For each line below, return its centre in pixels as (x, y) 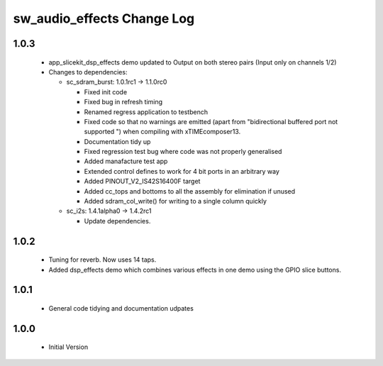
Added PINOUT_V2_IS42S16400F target (142, 182)
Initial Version (68, 347)
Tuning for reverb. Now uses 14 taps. (102, 260)
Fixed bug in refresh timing (123, 102)
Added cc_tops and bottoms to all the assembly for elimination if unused (190, 191)
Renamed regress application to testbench (146, 112)
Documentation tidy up (117, 141)
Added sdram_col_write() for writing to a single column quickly (176, 201)
